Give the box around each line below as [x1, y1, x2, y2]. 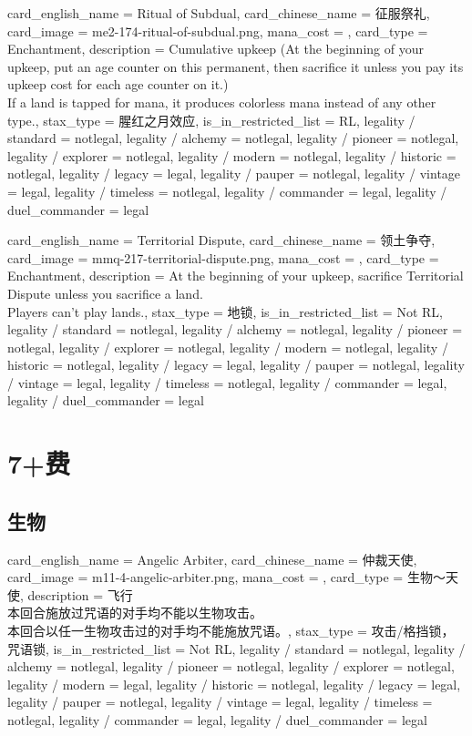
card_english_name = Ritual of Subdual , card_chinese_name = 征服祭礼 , [7, 4, 430, 22]
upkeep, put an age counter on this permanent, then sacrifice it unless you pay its [7, 56, 464, 76]
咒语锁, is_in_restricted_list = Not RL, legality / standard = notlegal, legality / [7, 639, 466, 658]
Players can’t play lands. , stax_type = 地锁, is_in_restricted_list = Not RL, [7, 302, 443, 321]
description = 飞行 [27, 585, 133, 604]
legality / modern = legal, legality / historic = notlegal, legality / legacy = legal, [7, 674, 461, 693]
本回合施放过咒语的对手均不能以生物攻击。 [7, 603, 262, 622]
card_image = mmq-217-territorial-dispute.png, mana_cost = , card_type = [7, 248, 439, 267]
